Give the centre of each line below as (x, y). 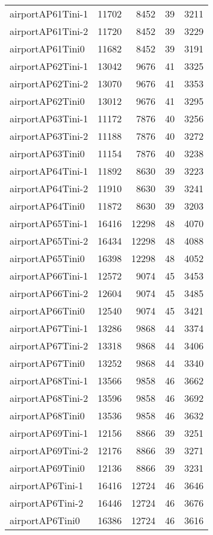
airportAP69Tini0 (47, 468)
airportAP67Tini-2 (49, 346)
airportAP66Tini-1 (49, 276)
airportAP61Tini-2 (49, 31)
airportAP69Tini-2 (49, 450)
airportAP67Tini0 (47, 363)
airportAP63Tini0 (47, 153)
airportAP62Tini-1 (49, 66)
